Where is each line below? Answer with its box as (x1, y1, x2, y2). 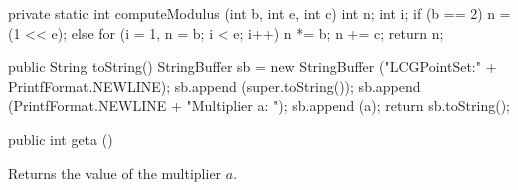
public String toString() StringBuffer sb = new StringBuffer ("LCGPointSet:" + (8, 56, 497, 77)
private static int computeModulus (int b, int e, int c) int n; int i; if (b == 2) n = (8, 3, 511, 23)
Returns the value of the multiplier (8, 162, 222, 183)
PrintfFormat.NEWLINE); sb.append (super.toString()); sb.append (8, 75, 421, 96)
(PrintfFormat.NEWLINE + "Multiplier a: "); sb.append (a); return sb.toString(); (8, 95, 510, 116)
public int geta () (8, 128, 113, 149)
